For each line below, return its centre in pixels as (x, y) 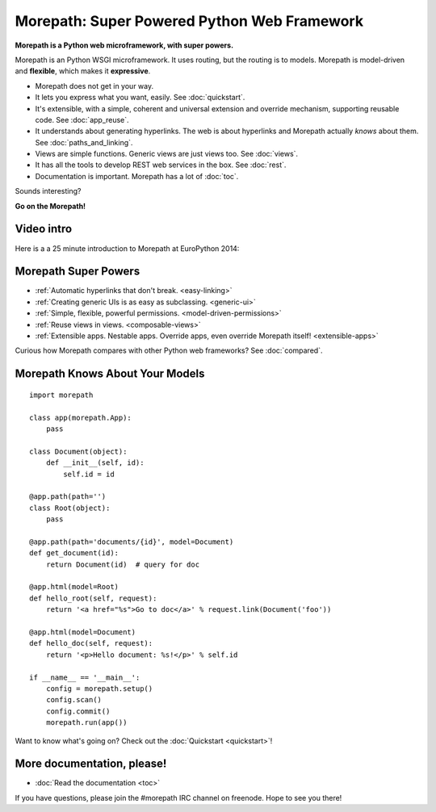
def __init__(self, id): (95, 463)
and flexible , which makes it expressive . (83, 71)
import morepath (61, 395)
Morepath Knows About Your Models (110, 374)
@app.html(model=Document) (83, 632)
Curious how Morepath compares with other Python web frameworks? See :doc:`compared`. (169, 350)
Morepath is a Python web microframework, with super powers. (124, 45)
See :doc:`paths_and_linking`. (84, 142)
